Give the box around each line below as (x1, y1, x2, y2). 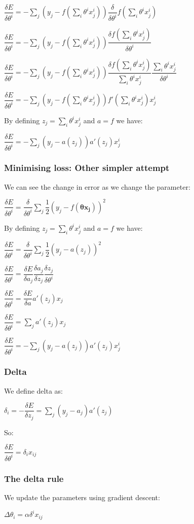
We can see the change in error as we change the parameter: (4, 181, 190, 192)
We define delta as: (4, 385, 63, 396)
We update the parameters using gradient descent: (4, 492, 160, 503)
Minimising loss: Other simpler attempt (4, 161, 170, 174)
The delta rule (4, 472, 64, 484)
